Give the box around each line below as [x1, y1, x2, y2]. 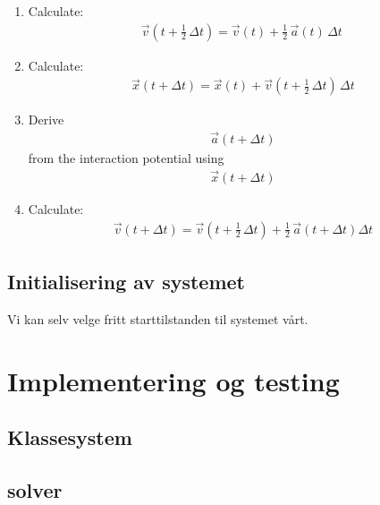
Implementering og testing [7, 362, 340, 398]
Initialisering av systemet [7, 267, 245, 295]
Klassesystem [7, 424, 132, 451]
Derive [28, 110, 64, 129]
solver [7, 475, 63, 503]
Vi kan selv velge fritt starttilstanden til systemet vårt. [7, 309, 308, 328]
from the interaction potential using [28, 149, 224, 167]
